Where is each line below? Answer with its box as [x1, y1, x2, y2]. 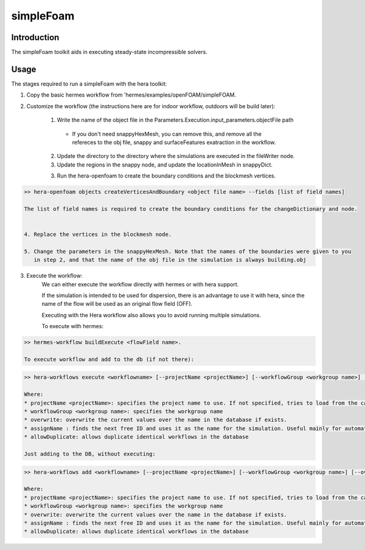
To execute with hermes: [41, 323, 103, 330]
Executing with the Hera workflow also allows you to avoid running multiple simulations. [41, 311, 262, 318]
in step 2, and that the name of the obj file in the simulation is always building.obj [33, 256, 307, 264]
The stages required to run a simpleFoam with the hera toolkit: [11, 80, 167, 88]
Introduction [11, 32, 60, 43]
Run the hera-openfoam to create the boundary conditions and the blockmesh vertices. [57, 172, 276, 179]
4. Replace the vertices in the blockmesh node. [24, 231, 172, 238]
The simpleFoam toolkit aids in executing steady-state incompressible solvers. [11, 49, 208, 56]
